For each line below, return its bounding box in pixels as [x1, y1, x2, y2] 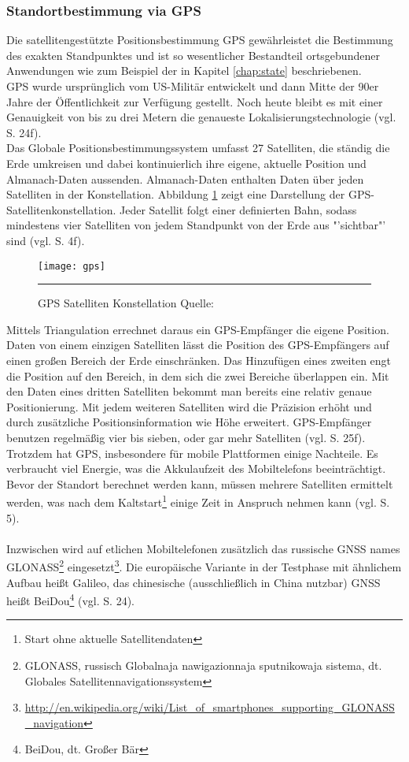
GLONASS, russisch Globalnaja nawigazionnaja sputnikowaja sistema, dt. [24, 657, 382, 674]
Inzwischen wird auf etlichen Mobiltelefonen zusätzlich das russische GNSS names [6, 540, 400, 556]
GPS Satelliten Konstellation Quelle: [38, 295, 215, 311]
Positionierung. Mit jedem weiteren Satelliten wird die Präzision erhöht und [6, 398, 372, 414]
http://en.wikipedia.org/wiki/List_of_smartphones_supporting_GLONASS [24, 699, 395, 716]
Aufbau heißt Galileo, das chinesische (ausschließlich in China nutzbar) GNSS [6, 574, 381, 590]
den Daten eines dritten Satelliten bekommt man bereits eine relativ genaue [6, 383, 372, 400]
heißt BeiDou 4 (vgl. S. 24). [6, 590, 134, 608]
